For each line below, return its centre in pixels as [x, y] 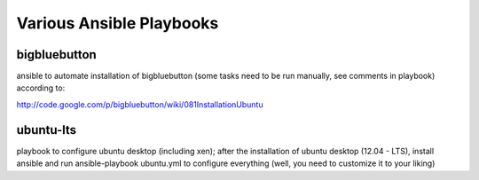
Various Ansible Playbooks [118, 23]
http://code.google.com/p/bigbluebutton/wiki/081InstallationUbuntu [140, 104]
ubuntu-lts [47, 130]
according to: [41, 88]
